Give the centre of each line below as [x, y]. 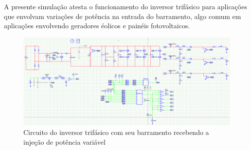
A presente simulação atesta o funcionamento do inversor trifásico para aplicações [125, 6]
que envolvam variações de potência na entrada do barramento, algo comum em [123, 16]
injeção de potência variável [64, 141]
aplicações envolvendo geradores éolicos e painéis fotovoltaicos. [97, 26]
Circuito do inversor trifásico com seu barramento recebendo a [116, 132]
